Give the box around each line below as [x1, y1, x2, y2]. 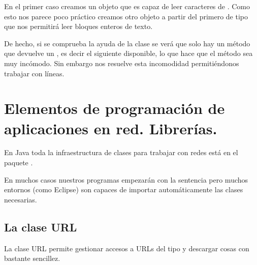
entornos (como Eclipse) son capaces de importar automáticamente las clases [4, 184, 243, 195]
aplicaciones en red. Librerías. [4, 117, 217, 138]
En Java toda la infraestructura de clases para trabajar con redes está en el [4, 147, 238, 158]
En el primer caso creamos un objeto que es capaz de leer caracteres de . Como [4, 1, 250, 11]
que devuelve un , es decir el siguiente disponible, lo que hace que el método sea [4, 48, 253, 58]
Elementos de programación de [4, 98, 225, 119]
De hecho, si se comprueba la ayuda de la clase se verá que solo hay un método [4, 38, 250, 48]
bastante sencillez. [4, 253, 60, 263]
